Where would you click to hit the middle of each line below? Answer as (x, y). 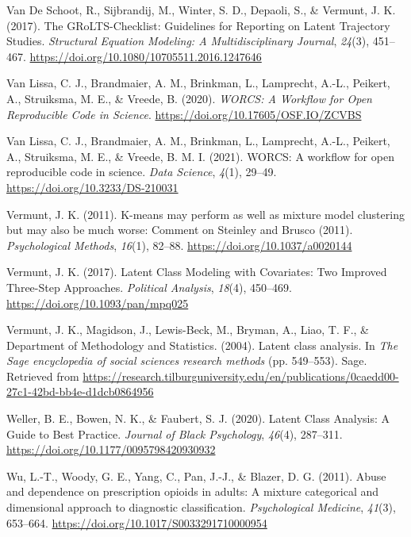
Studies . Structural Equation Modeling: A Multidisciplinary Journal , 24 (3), (188, 41)
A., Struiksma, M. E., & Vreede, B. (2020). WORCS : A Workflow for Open (189, 98)
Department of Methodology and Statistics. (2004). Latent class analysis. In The (202, 345)
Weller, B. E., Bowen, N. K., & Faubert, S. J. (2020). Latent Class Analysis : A (198, 418)
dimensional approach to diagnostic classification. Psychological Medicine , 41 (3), (201, 507)
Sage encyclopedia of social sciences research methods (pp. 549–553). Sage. (187, 361)
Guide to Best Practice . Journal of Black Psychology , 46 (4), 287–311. (175, 433)
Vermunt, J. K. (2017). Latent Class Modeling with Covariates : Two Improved (197, 272)
